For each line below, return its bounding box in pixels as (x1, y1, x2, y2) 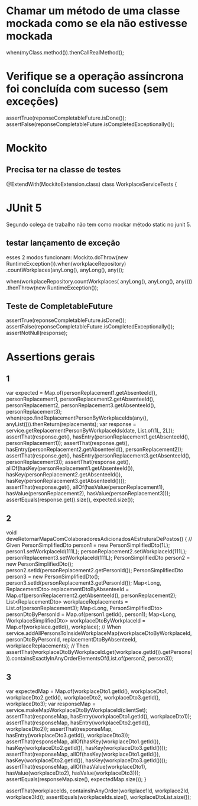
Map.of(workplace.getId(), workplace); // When (6, 623, 121, 631)
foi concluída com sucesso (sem (6, 82, 168, 96)
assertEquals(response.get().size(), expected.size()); (6, 496, 135, 504)
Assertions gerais (6, 350, 96, 363)
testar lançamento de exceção (6, 238, 121, 248)
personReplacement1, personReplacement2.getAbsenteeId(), (6, 395, 155, 403)
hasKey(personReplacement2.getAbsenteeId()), (6, 471, 122, 478)
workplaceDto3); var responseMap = (6, 700, 96, 708)
